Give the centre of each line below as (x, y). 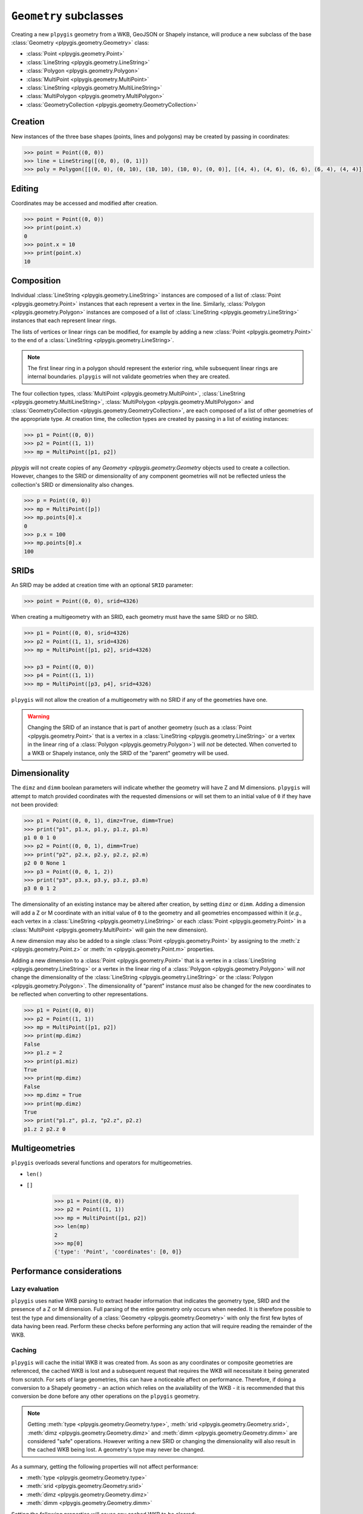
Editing (25, 189)
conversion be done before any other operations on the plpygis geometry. (105, 1397)
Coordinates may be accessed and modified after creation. (84, 203)
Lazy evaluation (35, 1289)
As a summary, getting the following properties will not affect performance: (105, 1466)
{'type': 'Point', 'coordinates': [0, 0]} (118, 1252)
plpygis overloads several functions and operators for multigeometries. (102, 1163)
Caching (24, 1350)
